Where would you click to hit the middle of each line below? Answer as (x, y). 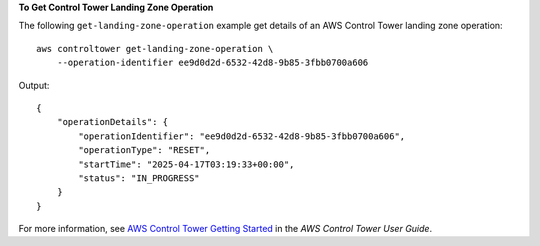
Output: (34, 85)
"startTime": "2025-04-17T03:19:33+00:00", (186, 164)
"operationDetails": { (112, 122)
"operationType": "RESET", (144, 150)
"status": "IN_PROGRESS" (139, 178)
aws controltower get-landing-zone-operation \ (155, 48)
